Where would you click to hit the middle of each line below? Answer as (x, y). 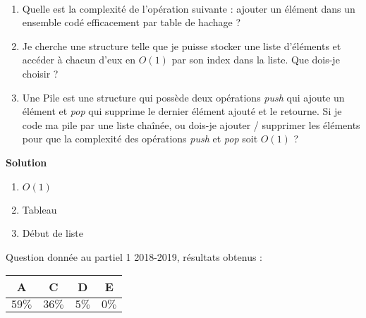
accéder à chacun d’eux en (79, 60)
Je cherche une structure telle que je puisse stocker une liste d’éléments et (182, 45)
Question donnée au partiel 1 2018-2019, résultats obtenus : (134, 256)
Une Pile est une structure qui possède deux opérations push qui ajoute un (183, 97)
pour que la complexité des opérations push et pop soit (140, 139)
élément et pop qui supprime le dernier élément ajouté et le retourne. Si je (182, 111)
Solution (26, 162)
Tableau (39, 209)
